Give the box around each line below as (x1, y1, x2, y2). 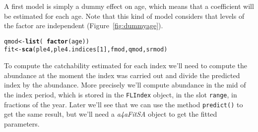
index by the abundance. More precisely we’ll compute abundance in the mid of (4, 80, 246, 90)
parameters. (4, 118, 40, 129)
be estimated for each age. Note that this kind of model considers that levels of (4, 10, 245, 21)
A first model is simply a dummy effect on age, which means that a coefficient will (4, 1, 254, 11)
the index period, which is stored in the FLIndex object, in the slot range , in (4, 89, 237, 99)
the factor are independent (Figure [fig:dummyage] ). (4, 20, 163, 31)
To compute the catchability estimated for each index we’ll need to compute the (4, 60, 248, 71)
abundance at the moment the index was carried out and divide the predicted (4, 70, 240, 80)
